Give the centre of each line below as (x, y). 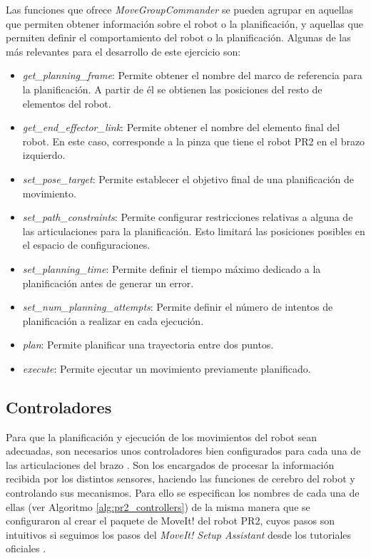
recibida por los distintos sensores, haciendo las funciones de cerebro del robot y (181, 479)
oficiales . (26, 548)
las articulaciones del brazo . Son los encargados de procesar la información (170, 464)
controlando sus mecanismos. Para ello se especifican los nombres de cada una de (183, 493)
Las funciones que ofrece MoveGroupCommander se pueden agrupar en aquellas (180, 9)
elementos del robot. (67, 103)
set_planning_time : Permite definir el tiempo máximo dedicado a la (172, 268)
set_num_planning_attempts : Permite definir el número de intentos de (178, 307)
